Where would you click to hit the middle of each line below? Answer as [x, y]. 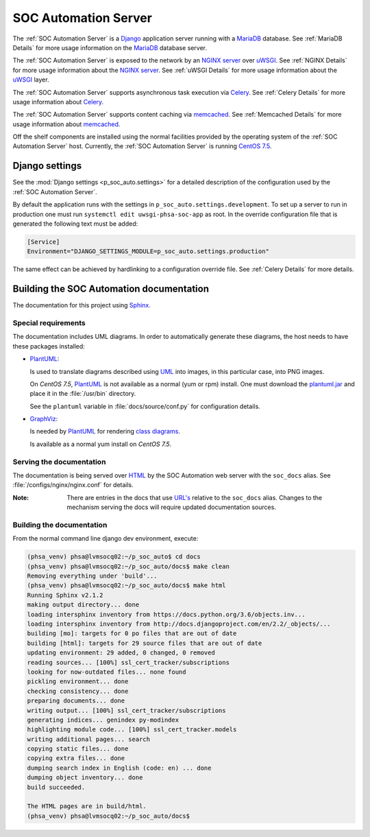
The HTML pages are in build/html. [87, 806]
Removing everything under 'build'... [92, 576]
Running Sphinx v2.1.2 [65, 595]
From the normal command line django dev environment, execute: [106, 539]
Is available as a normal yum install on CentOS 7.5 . [101, 444]
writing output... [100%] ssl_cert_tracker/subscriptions [126, 710]
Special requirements [49, 322]
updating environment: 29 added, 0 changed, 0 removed [121, 653]
